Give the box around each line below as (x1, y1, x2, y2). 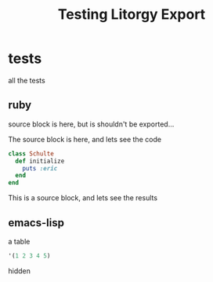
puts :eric (22, 164, 58, 172)
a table (8, 236, 31, 246)
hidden (8, 266, 31, 276)
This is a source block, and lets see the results (8, 193, 158, 203)
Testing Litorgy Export (57, 5, 206, 24)
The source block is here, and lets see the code (8, 134, 162, 144)
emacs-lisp (8, 216, 65, 229)
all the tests (8, 75, 45, 85)
